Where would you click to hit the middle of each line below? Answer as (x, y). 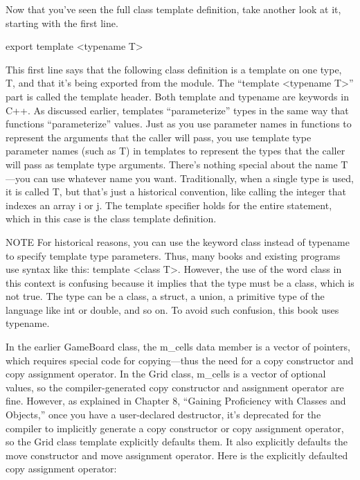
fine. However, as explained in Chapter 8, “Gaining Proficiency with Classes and (176, 401)
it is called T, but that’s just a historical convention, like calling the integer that (176, 192)
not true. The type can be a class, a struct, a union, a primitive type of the (165, 296)
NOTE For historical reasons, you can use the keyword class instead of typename (178, 241)
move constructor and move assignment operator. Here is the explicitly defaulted (177, 455)
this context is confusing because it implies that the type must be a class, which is (180, 282)
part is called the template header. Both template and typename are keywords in (177, 96)
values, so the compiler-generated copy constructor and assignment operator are (175, 387)
